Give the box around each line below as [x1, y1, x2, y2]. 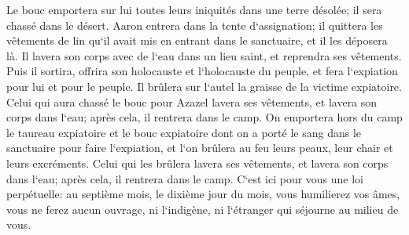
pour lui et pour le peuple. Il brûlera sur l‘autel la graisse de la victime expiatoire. [6, 78, 402, 94]
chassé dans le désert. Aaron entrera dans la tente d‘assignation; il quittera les [6, 16, 383, 33]
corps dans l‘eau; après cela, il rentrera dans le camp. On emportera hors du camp [6, 109, 403, 125]
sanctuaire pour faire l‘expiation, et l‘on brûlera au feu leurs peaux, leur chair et [6, 139, 393, 156]
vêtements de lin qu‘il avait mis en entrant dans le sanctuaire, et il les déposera [6, 32, 388, 49]
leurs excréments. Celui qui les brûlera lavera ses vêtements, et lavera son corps [6, 154, 389, 171]
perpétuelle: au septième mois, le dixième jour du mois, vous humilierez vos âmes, [6, 186, 400, 202]
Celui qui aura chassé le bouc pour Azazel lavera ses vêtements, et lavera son [6, 93, 378, 110]
